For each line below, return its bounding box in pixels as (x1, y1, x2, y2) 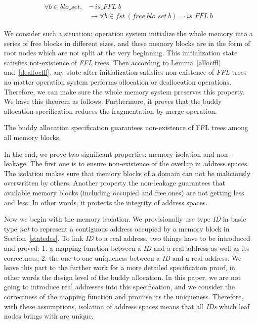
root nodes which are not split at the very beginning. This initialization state (4, 47, 238, 58)
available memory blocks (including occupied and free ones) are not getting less (4, 187, 244, 197)
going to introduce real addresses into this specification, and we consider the (4, 281, 235, 292)
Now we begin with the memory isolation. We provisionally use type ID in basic (4, 214, 246, 224)
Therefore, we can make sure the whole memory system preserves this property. (4, 86, 245, 96)
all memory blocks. (4, 132, 61, 142)
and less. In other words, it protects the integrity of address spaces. (4, 197, 208, 207)
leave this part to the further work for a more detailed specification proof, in (4, 262, 235, 273)
